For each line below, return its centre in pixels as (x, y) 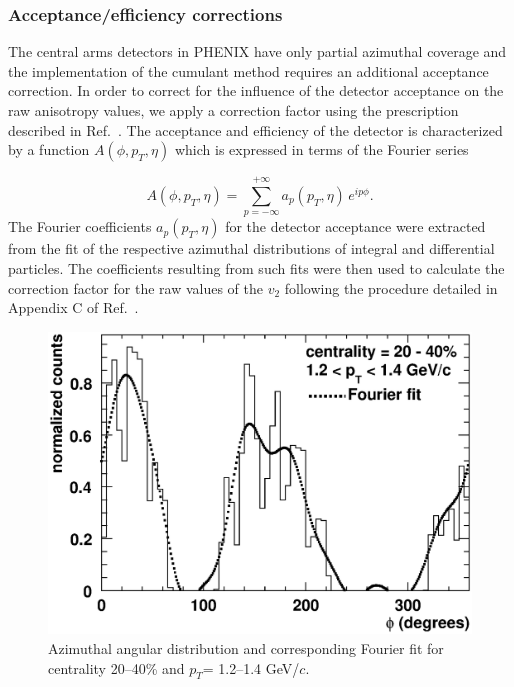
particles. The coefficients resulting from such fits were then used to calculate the (256, 267)
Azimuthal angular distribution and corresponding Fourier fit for (246, 648)
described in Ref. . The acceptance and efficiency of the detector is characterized (255, 129)
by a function (49, 149)
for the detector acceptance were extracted (355, 226)
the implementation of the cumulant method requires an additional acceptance (248, 70)
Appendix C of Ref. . (73, 307)
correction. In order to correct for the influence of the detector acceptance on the (256, 90)
